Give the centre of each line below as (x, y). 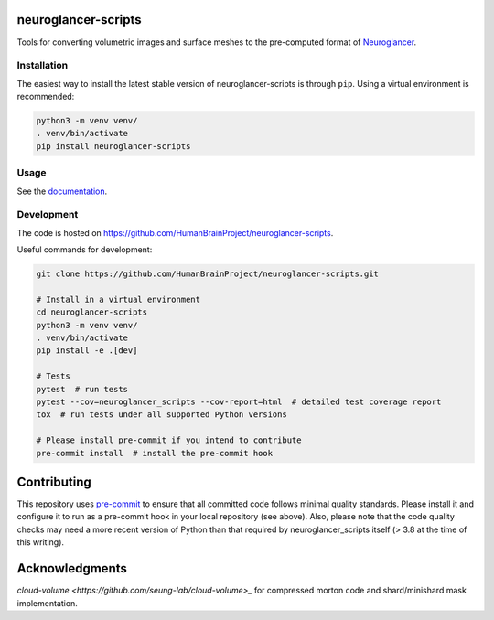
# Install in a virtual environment (118, 299)
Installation (43, 66)
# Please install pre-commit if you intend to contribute (169, 440)
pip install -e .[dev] (87, 351)
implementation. (47, 603)
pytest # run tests (82, 389)
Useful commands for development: (85, 250)
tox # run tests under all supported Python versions (161, 415)
